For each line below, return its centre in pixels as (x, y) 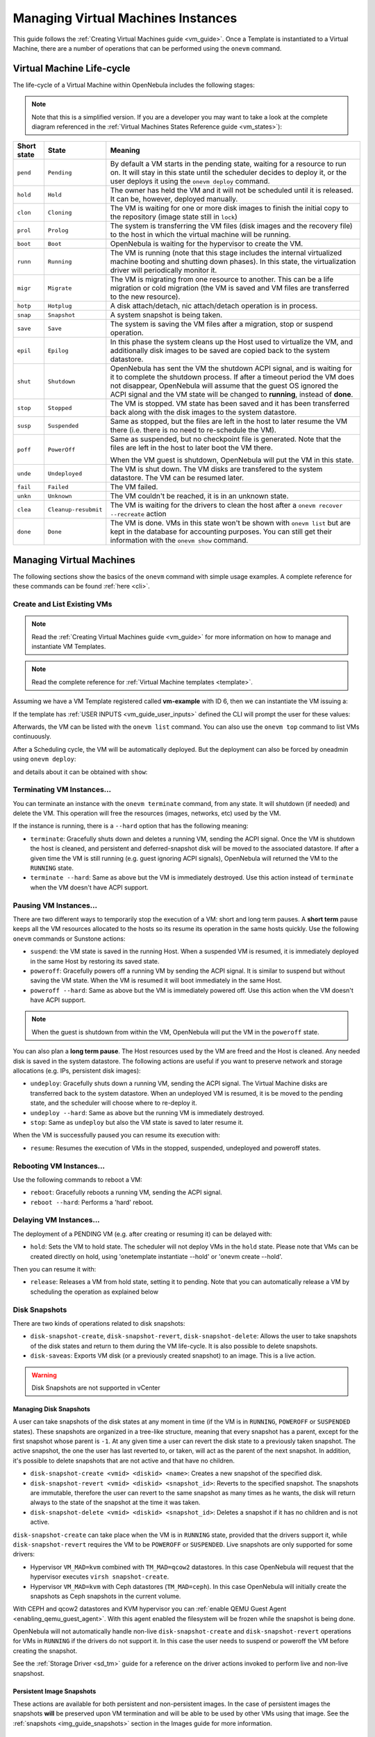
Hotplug (60, 306)
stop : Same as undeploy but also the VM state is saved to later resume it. (137, 1122)
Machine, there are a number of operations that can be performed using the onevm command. (147, 48)
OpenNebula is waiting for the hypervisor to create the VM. (207, 244)
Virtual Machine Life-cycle (72, 68)
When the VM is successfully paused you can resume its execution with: (116, 1135)
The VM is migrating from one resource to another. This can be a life (222, 279)
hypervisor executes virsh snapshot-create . (100, 1577)
